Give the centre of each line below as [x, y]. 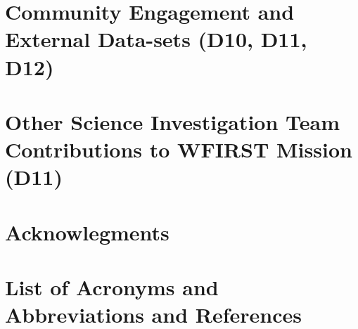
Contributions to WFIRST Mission [179, 149]
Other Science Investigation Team [173, 121]
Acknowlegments [87, 232]
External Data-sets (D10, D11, [156, 39]
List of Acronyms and [112, 287]
